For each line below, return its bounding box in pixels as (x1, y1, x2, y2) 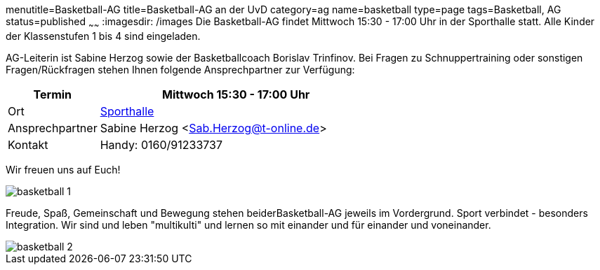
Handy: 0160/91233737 (100, 137, 223, 152)
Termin (33, 87, 72, 101)
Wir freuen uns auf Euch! (6, 163, 121, 176)
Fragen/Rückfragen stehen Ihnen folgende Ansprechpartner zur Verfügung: (6, 63, 355, 76)
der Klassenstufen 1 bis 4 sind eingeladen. (6, 29, 201, 42)
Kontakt (8, 137, 48, 152)
